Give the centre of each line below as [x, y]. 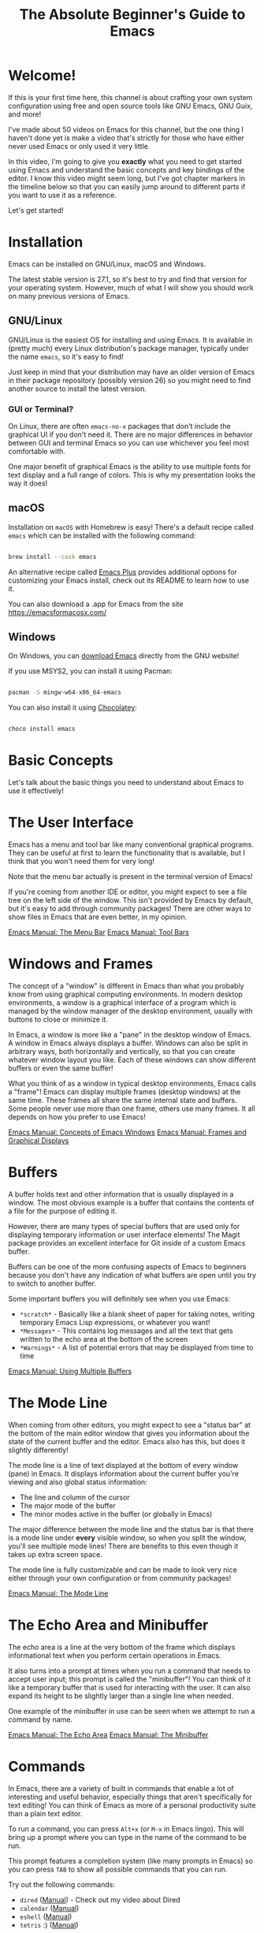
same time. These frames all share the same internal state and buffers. [123, 1101]
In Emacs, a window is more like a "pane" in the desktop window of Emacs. [130, 1035]
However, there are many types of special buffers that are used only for [124, 1226]
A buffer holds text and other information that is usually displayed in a [121, 1194]
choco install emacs [42, 729]
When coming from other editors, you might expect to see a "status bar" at [129, 1425]
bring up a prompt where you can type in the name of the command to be [127, 1837]
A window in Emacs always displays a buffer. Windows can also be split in [128, 1043]
